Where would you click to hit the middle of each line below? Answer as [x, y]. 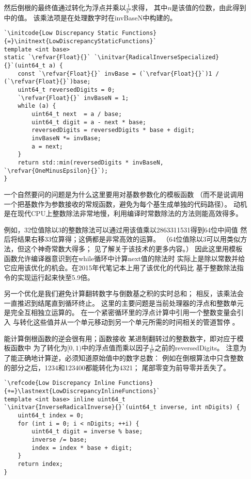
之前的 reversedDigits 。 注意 [197, 348]
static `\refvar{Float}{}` [47, 58]
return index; [40, 464]
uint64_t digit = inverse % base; [87, 432]
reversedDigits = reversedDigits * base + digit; [113, 130]
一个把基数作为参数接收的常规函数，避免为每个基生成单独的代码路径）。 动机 [125, 204]
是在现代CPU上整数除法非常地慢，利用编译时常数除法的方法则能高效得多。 [123, 213]
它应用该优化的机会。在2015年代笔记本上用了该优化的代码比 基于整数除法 [120, 268]
